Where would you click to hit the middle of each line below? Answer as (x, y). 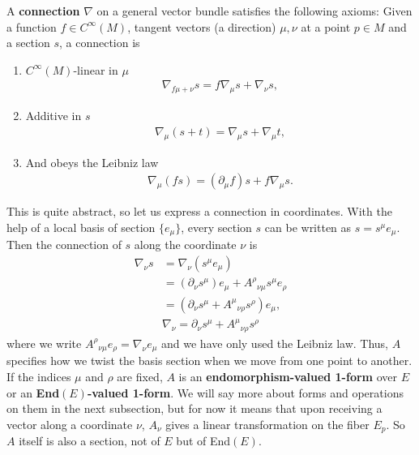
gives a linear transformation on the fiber (267, 424)
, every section (216, 227)
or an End (33, 392)
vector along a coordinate (70, 424)
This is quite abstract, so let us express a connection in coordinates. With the (199, 211)
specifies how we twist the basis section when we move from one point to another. (209, 361)
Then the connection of (64, 245)
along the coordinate (185, 245)
